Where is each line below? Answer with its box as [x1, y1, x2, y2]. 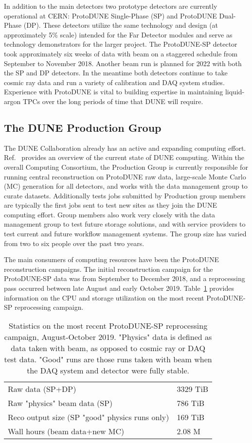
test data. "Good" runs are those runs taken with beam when [4, 353, 212, 365]
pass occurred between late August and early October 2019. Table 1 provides [4, 283, 234, 293]
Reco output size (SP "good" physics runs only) [8, 411, 169, 423]
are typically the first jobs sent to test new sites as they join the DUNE [4, 200, 217, 210]
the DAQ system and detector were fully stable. [27, 364, 190, 376]
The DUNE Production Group [4, 120, 162, 135]
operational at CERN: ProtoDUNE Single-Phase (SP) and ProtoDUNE [4, 10, 217, 20]
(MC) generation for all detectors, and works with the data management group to [4, 181, 248, 191]
